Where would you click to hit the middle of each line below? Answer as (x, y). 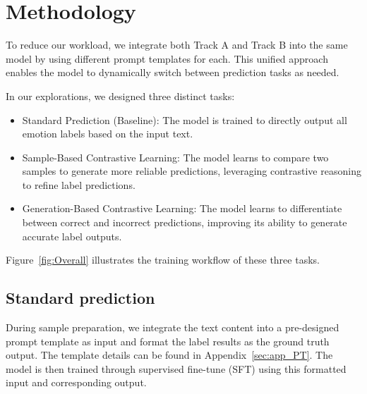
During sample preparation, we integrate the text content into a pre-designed (173, 327)
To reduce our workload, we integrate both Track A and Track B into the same (177, 45)
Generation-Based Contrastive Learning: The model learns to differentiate (182, 208)
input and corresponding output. (76, 382)
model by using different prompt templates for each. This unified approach (167, 58)
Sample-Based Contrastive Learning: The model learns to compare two (175, 157)
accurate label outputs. (72, 236)
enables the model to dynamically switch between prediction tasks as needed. (173, 72)
